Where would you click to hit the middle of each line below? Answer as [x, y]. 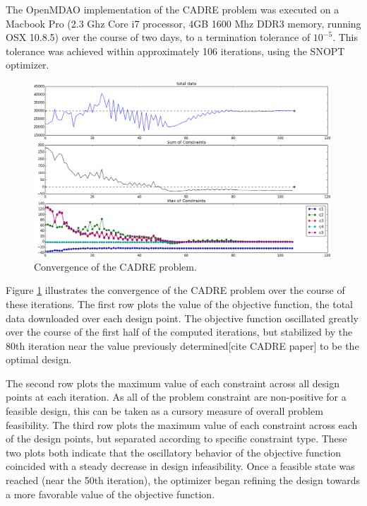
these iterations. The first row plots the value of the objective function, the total [179, 304]
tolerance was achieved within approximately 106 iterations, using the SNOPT [175, 51]
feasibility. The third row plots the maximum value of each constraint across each [182, 424]
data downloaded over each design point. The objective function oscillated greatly [182, 318]
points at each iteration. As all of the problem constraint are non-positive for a [176, 397]
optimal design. [39, 359]
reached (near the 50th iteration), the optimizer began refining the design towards [183, 480]
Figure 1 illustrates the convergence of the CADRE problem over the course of [175, 290]
